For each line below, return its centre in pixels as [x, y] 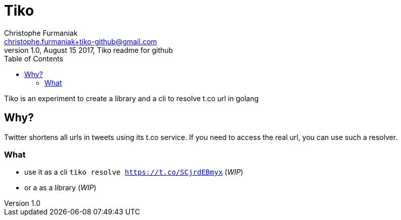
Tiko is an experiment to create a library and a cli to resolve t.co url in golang [132, 98]
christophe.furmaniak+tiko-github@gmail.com [81, 41]
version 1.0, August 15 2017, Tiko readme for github [89, 50]
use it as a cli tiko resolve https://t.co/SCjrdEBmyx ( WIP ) [134, 172]
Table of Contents [34, 58]
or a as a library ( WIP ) [60, 188]
